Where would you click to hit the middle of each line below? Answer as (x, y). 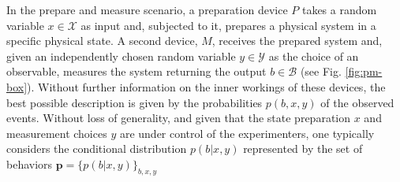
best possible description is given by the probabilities (135, 102)
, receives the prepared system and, (297, 41)
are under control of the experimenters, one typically (247, 133)
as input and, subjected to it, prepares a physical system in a (228, 25)
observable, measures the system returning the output (136, 71)
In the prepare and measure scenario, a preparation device (147, 9)
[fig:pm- (364, 71)
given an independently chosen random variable (121, 56)
